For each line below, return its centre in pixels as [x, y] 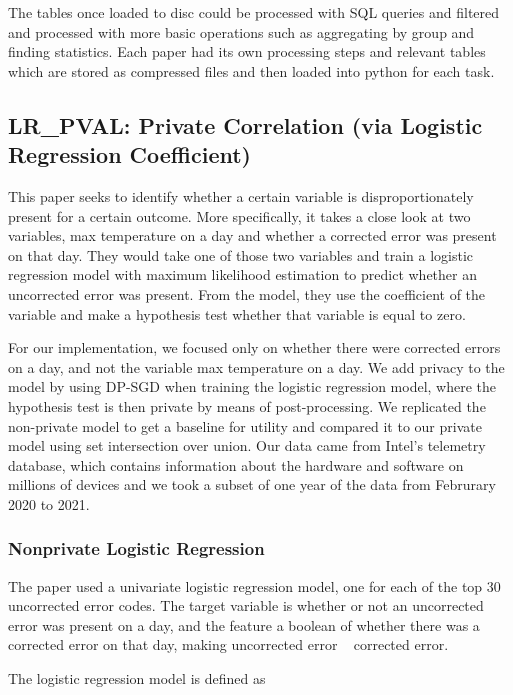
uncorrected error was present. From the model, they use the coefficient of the [247, 293]
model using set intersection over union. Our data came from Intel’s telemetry [247, 445]
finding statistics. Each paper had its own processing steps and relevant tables [247, 51]
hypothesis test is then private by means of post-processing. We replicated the [247, 405]
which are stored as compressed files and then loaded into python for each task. [251, 70]
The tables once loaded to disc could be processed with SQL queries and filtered [254, 12]
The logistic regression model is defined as [137, 678]
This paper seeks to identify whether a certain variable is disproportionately [241, 195]
